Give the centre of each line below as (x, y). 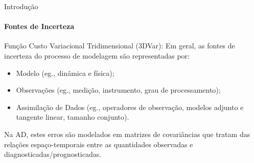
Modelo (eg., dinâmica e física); (65, 73)
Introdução (21, 6)
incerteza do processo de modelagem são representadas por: (97, 55)
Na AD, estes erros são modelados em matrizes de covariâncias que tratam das (127, 134)
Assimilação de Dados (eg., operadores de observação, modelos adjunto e (130, 107)
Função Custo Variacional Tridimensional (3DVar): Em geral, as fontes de (120, 46)
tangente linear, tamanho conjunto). (73, 117)
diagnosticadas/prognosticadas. (53, 154)
